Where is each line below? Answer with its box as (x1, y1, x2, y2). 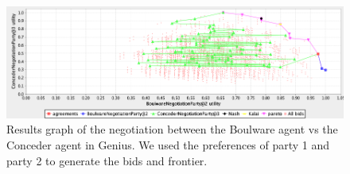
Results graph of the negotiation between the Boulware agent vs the (6, 121, 338, 137)
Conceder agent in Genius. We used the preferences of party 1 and (6, 137, 330, 153)
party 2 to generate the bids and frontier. (6, 152, 208, 168)
